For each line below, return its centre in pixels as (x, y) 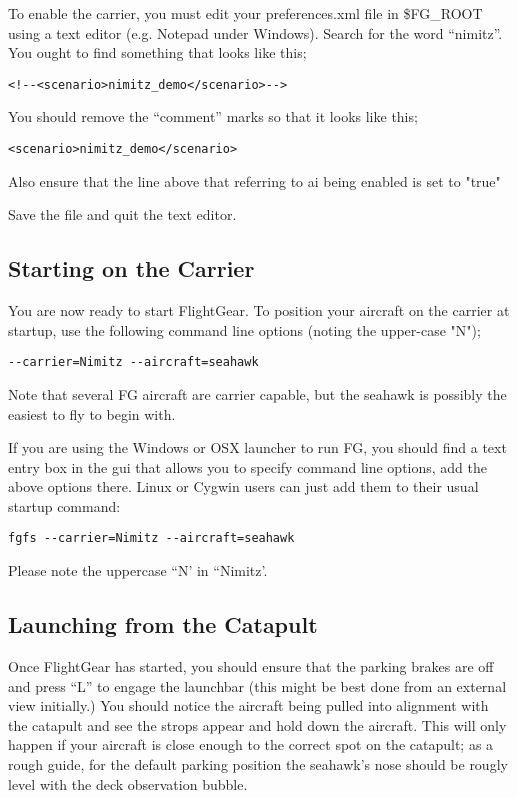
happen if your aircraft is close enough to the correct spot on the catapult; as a (251, 744)
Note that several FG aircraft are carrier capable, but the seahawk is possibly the (257, 393)
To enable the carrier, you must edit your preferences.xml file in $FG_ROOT (245, 13)
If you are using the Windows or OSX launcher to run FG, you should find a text (257, 447)
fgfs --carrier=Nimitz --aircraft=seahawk (151, 538)
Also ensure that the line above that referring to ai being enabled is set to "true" (254, 180)
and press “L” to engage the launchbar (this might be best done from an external (257, 685)
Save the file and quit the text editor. (122, 214)
